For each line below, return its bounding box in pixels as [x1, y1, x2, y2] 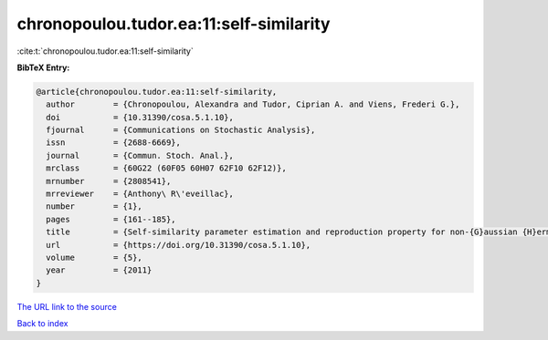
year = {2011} [46, 265, 153, 275]
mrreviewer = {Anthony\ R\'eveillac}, [46, 189, 235, 200]
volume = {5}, [46, 252, 143, 263]
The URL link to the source [16, 301, 118, 312]
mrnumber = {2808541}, [46, 176, 172, 186]
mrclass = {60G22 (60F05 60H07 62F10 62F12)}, [46, 163, 287, 173]
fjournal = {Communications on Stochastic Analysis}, [46, 125, 316, 136]
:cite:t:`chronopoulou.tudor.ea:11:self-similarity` [16, 46, 194, 57]
